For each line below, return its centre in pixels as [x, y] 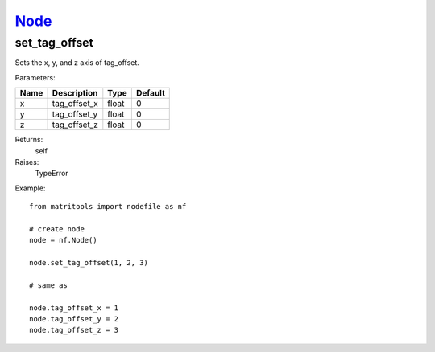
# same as [48, 285]
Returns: [29, 140]
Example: [30, 188]
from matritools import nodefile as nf [108, 207]
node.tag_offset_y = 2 [74, 319]
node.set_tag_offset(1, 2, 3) [89, 263]
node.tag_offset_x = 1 [74, 308]
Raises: [27, 162]
